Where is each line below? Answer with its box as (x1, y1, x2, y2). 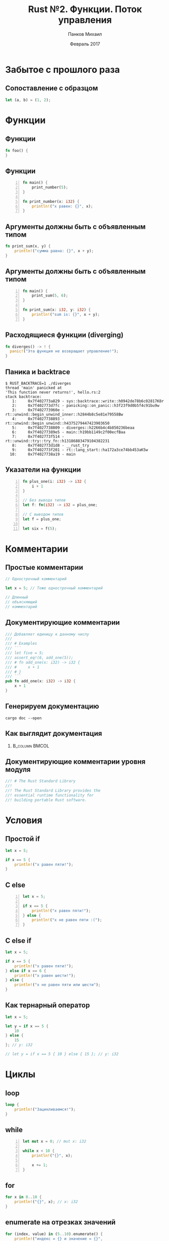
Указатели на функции (5, 466, 81, 474)
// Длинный (5, 595, 28, 600)
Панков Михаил (68, 31, 102, 37)
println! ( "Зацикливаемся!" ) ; (14, 1107, 76, 1112)
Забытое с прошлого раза (5, 64, 120, 75)
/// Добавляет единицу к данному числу (5, 632, 90, 637)
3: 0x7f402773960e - (12, 407, 65, 412)
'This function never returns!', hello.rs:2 (5, 390, 101, 395)
